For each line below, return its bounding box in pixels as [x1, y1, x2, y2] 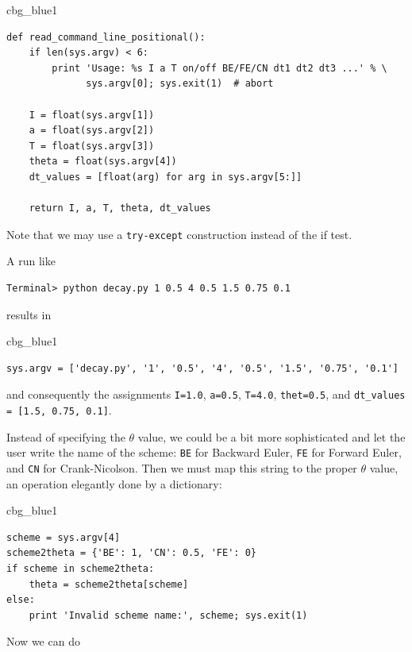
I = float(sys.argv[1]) [29, 109, 155, 121]
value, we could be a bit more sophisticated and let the [137, 428, 406, 445]
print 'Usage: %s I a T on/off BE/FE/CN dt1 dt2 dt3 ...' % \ [52, 62, 387, 74]
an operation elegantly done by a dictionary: [6, 475, 222, 492]
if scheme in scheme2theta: [6, 562, 155, 574]
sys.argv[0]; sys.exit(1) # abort [86, 78, 274, 90]
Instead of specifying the [6, 428, 125, 445]
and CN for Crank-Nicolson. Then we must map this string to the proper [6, 459, 357, 476]
